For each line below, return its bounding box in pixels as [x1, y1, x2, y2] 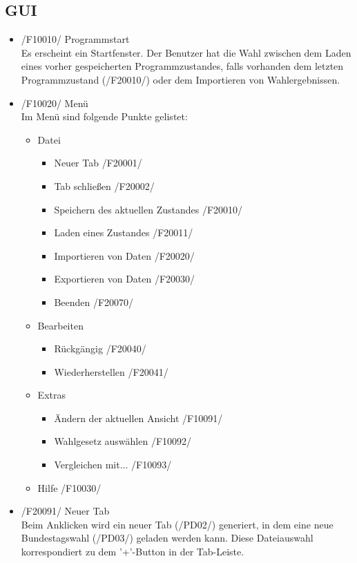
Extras [37, 388, 66, 402]
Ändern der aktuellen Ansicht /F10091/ [54, 410, 223, 425]
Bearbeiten [37, 318, 84, 332]
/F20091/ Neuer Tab [21, 504, 110, 518]
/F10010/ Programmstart [21, 32, 130, 46]
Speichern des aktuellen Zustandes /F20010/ [54, 202, 243, 216]
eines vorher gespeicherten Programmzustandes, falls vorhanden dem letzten [21, 59, 344, 73]
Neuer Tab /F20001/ [54, 155, 142, 170]
